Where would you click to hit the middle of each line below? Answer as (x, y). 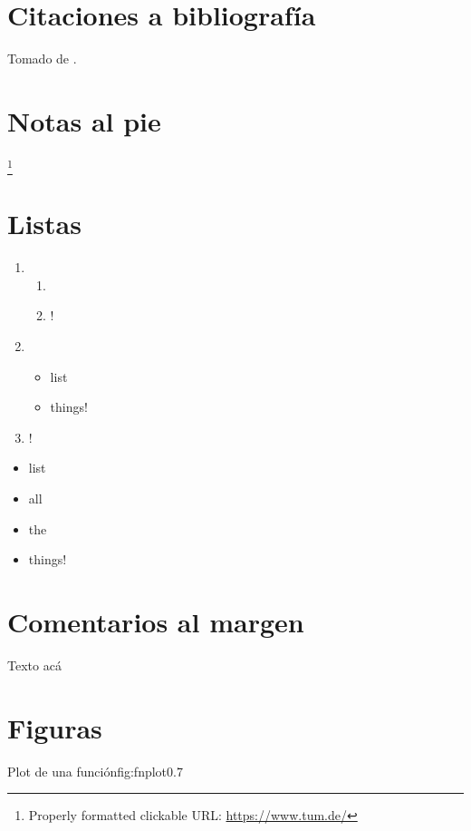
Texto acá (34, 665)
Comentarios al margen (156, 622)
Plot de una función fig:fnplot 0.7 (95, 771)
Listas (44, 224)
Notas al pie (84, 120)
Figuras (55, 727)
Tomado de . (42, 59)
